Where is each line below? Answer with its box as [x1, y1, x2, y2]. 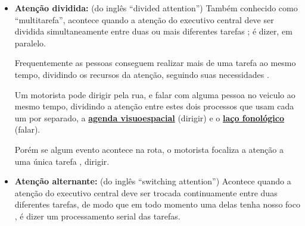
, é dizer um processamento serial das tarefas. [14, 209, 180, 222]
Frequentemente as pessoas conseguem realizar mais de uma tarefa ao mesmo [14, 56, 296, 69]
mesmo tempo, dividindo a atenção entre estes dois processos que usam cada [14, 100, 294, 112]
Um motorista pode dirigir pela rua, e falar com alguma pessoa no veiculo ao [14, 88, 295, 101]
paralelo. [14, 36, 46, 49]
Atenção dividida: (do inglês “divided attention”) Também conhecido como [14, 2, 298, 14]
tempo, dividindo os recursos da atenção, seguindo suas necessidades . [14, 68, 269, 80]
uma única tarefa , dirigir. [14, 155, 110, 167]
